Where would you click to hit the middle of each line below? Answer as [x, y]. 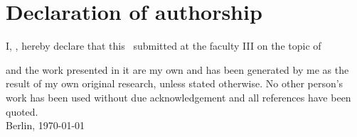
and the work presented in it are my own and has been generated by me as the [177, 69]
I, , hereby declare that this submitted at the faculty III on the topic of [164, 46]
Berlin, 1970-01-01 [46, 125]
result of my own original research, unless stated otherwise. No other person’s [175, 83]
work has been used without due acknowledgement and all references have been [178, 97]
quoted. [22, 111]
